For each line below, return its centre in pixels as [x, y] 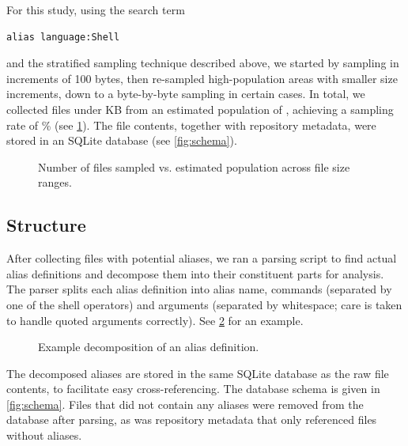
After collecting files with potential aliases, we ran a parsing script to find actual [202, 258]
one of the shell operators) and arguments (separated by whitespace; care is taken [204, 304]
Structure [46, 225]
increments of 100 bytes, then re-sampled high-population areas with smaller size [202, 78]
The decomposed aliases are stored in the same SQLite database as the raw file [198, 373]
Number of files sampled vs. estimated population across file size [194, 166]
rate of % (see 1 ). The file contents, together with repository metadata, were [191, 125]
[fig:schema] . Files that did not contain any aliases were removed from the [185, 404]
